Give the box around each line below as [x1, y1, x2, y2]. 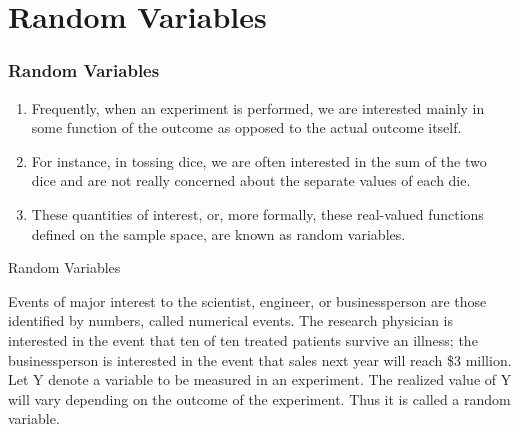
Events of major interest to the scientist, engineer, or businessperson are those [8, 290, 487, 311]
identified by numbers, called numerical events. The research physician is [8, 310, 454, 331]
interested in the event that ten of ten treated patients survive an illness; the [8, 329, 478, 350]
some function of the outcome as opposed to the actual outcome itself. [31, 117, 462, 138]
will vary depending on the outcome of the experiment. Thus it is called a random [8, 388, 511, 409]
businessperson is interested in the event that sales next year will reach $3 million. [8, 349, 512, 370]
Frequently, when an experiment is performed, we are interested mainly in [31, 97, 485, 118]
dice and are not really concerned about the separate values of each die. [31, 170, 471, 191]
